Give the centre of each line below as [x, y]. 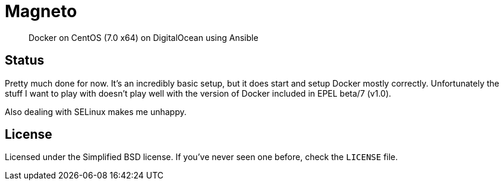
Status [25, 60]
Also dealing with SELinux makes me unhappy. [96, 111]
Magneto [41, 11]
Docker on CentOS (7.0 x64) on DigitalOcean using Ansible [144, 37]
